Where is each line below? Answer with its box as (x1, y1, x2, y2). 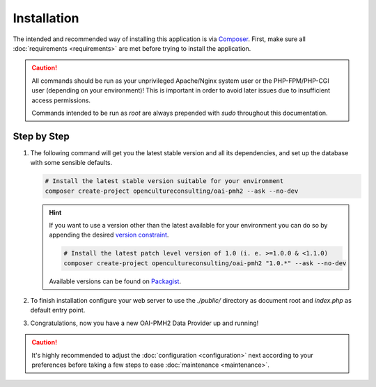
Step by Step (13, 130, 70, 142)
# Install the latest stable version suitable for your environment (45, 177, 284, 185)
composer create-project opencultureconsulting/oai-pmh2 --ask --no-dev (45, 187, 299, 195)
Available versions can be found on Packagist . (49, 277, 181, 285)
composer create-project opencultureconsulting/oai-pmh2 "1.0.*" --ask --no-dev (63, 259, 347, 267)
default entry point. (30, 306, 86, 315)
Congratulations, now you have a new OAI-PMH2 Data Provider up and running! (30, 319, 259, 327)
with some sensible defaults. (30, 159, 113, 167)
